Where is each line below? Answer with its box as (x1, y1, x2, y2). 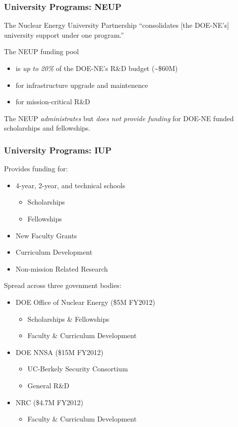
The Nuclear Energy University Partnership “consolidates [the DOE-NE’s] (4, 20, 229, 30)
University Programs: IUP (4, 143, 112, 156)
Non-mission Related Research (15, 263, 108, 274)
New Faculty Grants (15, 230, 77, 240)
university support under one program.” (4, 29, 124, 40)
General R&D (27, 380, 69, 390)
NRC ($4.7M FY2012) (15, 397, 83, 407)
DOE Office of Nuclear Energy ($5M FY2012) (15, 296, 156, 307)
